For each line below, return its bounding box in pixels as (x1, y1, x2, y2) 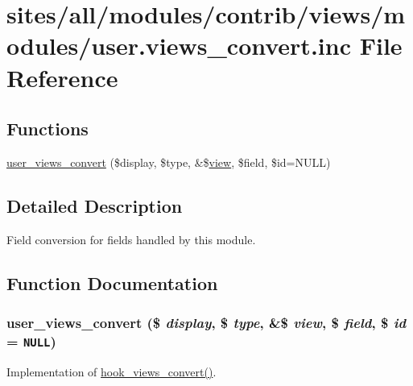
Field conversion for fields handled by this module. (6, 230, 256, 247)
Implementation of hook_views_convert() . (6, 363, 217, 380)
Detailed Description (6, 193, 183, 218)
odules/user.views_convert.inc (6, 29, 351, 62)
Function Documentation (6, 270, 218, 295)
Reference (6, 60, 118, 93)
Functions (6, 116, 89, 141)
